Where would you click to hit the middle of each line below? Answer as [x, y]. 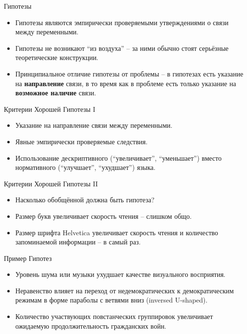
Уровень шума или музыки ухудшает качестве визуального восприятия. [120, 274]
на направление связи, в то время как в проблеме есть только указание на [126, 83]
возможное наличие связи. [56, 93]
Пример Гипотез [28, 258]
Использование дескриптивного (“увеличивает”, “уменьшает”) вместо [118, 158]
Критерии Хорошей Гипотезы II [51, 183]
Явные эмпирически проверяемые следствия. [81, 141]
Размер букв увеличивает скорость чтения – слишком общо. [103, 216]
